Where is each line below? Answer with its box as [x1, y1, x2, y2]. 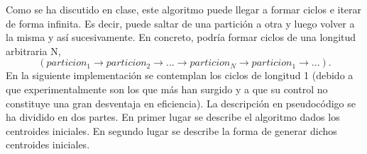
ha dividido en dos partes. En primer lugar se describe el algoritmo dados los [6, 109, 340, 124]
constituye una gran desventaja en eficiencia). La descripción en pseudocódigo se [6, 95, 356, 110]
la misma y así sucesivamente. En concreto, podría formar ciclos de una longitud [6, 30, 356, 45]
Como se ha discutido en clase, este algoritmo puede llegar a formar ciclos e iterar [6, 2, 362, 16]
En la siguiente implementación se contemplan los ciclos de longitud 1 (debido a [6, 68, 354, 83]
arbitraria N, [6, 43, 61, 58]
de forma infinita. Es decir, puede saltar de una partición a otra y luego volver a [6, 16, 355, 30]
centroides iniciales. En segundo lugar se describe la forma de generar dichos [6, 123, 337, 138]
